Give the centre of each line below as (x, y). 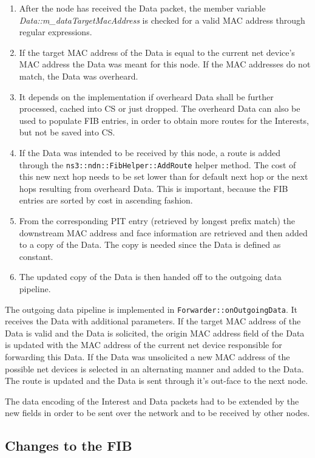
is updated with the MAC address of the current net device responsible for (144, 345)
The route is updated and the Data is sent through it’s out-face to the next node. (157, 381)
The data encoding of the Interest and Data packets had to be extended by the (152, 401)
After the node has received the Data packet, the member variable (142, 8)
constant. (36, 256)
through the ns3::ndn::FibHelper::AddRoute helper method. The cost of (157, 164)
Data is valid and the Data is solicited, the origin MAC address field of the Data (155, 333)
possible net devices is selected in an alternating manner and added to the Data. (154, 368)
